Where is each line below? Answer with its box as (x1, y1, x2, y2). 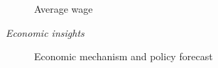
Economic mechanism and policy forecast (34, 49, 213, 64)
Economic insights (6, 25, 85, 40)
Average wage (34, 1, 93, 16)
